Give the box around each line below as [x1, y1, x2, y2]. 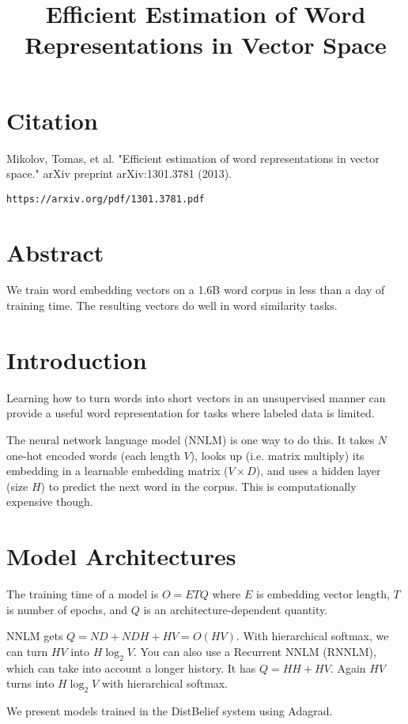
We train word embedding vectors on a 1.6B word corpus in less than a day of [6, 281, 385, 298]
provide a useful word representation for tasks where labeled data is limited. [6, 405, 375, 421]
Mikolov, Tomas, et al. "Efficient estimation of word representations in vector [6, 149, 380, 166]
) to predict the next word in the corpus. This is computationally [40, 477, 357, 494]
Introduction [6, 343, 147, 375]
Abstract [6, 236, 104, 268]
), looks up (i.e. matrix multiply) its [190, 447, 365, 463]
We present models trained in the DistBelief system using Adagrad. [6, 703, 333, 719]
